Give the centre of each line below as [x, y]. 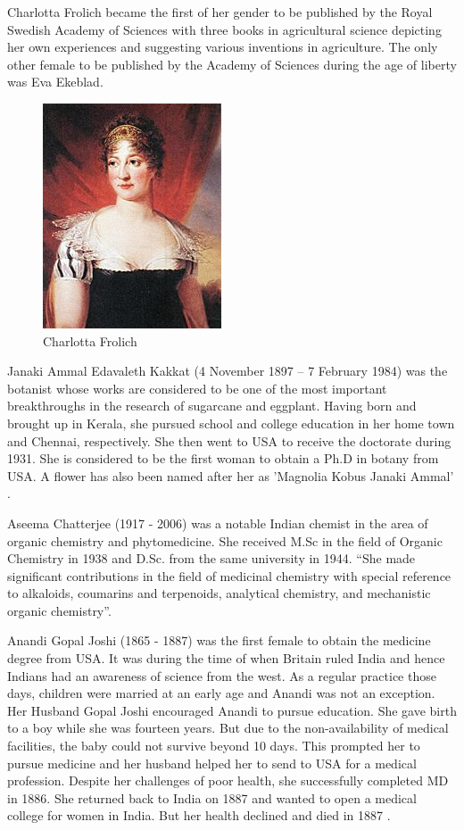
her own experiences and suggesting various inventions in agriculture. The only [223, 47]
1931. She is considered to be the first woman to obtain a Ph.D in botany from [223, 458]
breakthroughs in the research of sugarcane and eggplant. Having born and [212, 406]
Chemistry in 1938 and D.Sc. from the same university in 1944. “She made [211, 558]
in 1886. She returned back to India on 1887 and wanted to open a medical [212, 797]
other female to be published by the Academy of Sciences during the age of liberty [232, 64]
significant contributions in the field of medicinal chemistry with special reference [229, 575]
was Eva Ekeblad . [55, 82]
